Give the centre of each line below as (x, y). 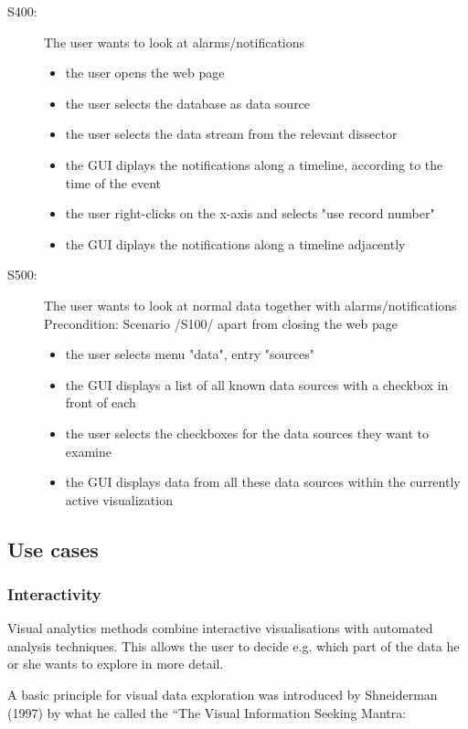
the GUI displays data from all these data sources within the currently (263, 482)
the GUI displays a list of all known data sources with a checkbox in (257, 384)
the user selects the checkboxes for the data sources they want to (247, 433)
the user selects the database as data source (188, 103)
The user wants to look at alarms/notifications (175, 42)
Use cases (53, 549)
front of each (101, 402)
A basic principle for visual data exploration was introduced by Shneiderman (223, 695)
